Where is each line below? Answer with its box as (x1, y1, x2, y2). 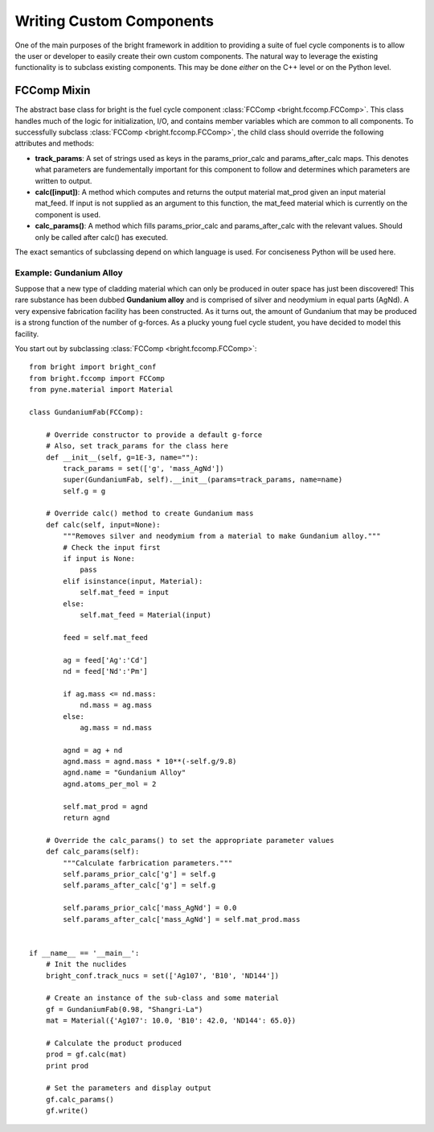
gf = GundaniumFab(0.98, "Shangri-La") (45, 1005, 203, 1014)
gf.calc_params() (45, 1095, 114, 1104)
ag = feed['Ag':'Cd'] (63, 655, 149, 664)
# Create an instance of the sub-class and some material (45, 994, 280, 1002)
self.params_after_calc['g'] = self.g (63, 881, 216, 890)
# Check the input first (63, 543, 161, 552)
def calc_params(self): (45, 847, 140, 857)
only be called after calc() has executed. (35, 232, 169, 242)
